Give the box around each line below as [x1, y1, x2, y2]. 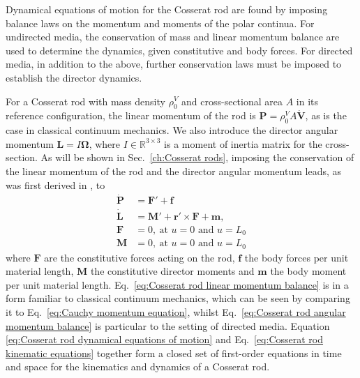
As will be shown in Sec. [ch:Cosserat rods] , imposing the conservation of [40, 150, 354, 165]
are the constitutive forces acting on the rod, [44, 250, 235, 264]
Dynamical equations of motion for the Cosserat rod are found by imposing [6, 2, 328, 16]
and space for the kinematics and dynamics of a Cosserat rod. [6, 359, 270, 374]
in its [296, 93, 319, 108]
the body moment [270, 264, 347, 278]
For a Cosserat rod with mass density [6, 93, 165, 108]
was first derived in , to [6, 177, 105, 192]
